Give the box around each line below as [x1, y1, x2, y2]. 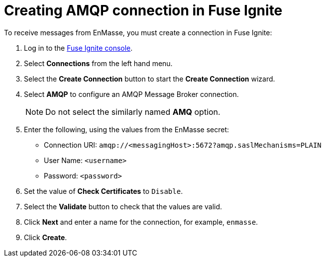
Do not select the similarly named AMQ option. [45, 106, 220, 117]
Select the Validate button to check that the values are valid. [24, 202, 222, 211]
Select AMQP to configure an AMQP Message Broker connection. [24, 89, 239, 98]
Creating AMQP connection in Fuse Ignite [4, 2, 283, 19]
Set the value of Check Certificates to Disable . [24, 186, 183, 195]
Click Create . [24, 233, 67, 242]
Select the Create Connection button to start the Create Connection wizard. [24, 74, 275, 83]
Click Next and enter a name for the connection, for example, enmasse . [24, 217, 258, 226]
